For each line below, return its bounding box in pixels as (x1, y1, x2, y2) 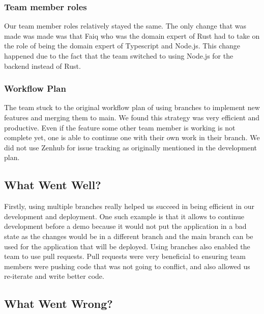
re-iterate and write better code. (4, 271, 104, 281)
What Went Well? (4, 177, 101, 193)
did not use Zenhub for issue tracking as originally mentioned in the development (4, 142, 257, 152)
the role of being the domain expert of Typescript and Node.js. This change (4, 40, 240, 51)
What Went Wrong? (4, 296, 113, 311)
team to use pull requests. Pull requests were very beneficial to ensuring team (4, 251, 246, 261)
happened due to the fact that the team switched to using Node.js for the (4, 50, 233, 61)
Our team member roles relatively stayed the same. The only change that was (4, 20, 246, 31)
